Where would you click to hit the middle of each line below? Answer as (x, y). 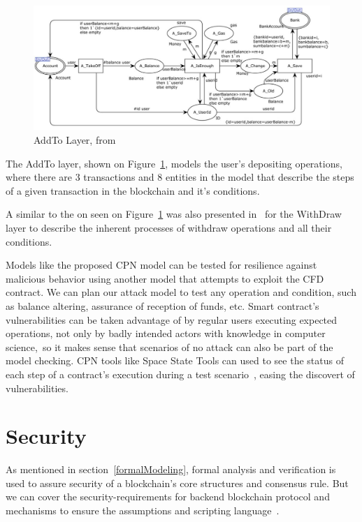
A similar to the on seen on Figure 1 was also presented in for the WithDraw (174, 214)
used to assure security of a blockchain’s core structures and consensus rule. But (177, 483)
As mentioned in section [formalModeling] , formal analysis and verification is (171, 469)
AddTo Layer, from (75, 140)
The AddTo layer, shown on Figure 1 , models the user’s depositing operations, (174, 163)
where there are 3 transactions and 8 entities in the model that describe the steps (180, 177)
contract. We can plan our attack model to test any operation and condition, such (181, 292)
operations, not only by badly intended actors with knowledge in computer (166, 333)
